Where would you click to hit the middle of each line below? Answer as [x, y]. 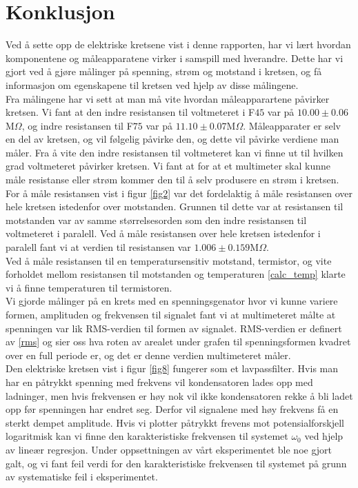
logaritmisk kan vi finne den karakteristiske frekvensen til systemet [147, 436]
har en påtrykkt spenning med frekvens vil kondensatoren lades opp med [159, 382]
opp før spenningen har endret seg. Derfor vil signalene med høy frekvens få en [172, 409]
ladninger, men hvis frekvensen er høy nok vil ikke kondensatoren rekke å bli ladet [179, 395]
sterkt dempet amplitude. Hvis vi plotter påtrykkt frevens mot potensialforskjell [175, 422]
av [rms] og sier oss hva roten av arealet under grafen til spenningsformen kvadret [178, 342]
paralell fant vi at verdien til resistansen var [98, 247]
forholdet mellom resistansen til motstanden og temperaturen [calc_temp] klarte [176, 274]
